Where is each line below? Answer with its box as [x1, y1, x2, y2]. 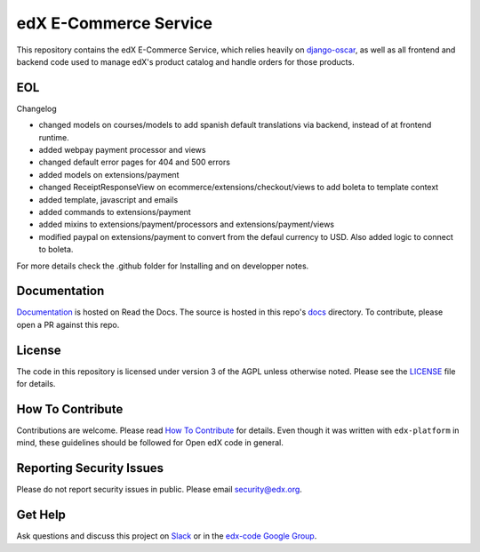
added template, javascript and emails [38, 194, 179, 204]
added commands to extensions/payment [38, 206, 191, 217]
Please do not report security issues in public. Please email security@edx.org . [16, 484, 302, 495]
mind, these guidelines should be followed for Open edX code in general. [16, 437, 284, 448]
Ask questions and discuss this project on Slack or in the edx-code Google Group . [16, 531, 317, 541]
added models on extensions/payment [38, 169, 180, 180]
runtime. [38, 132, 70, 142]
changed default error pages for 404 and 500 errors [38, 156, 231, 168]
